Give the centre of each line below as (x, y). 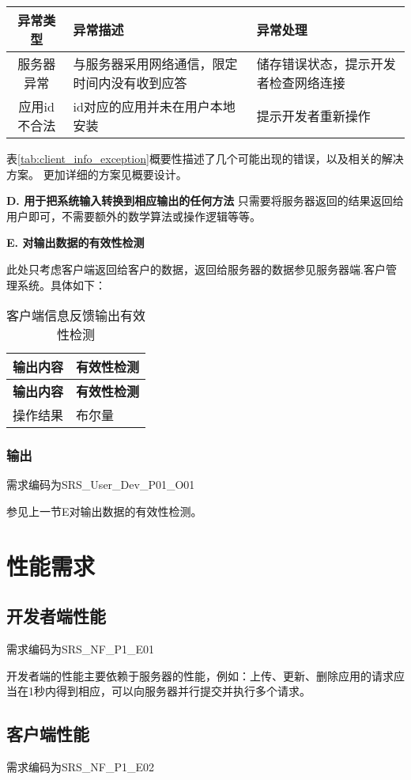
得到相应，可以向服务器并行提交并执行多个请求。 (183, 691)
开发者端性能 (56, 616)
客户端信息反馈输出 (64, 316)
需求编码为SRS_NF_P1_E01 (81, 649)
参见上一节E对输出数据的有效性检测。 (104, 511)
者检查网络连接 (301, 83)
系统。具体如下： (61, 284)
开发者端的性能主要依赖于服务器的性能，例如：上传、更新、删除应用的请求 (200, 675)
